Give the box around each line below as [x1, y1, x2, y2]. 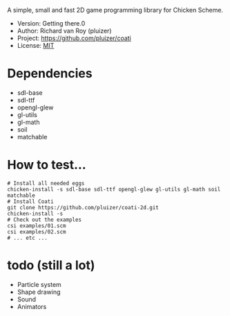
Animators [17, 302, 47, 310]
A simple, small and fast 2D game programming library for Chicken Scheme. [7, 6, 223, 14]
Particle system [17, 280, 62, 288]
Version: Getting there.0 [17, 19, 86, 27]
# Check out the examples [7, 216, 82, 223]
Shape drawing [17, 288, 61, 296]
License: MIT [17, 42, 55, 49]
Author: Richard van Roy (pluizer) [17, 27, 112, 35]
